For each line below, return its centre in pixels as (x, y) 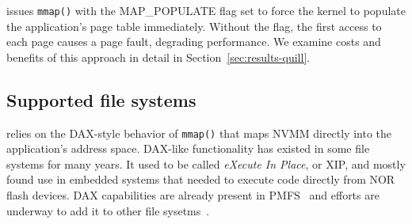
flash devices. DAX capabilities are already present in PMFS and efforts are (193, 195)
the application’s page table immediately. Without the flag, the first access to (194, 26)
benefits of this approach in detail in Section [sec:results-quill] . (158, 57)
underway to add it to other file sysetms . (108, 210)
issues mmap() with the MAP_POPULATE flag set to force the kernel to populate (206, 10)
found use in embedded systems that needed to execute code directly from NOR (201, 179)
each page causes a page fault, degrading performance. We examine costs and (194, 42)
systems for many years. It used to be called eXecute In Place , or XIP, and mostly (206, 163)
